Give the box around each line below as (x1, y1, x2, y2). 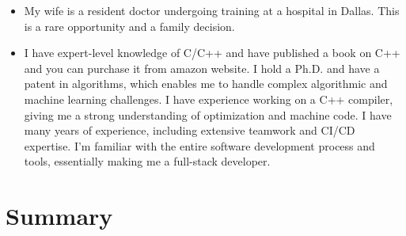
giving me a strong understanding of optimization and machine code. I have (24, 106, 392, 123)
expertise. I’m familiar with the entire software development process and (24, 137, 375, 154)
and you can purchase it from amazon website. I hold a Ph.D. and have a (24, 59, 380, 76)
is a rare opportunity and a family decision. (24, 17, 235, 34)
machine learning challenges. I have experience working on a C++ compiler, (24, 90, 393, 107)
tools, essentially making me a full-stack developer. (24, 153, 271, 169)
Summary (6, 200, 113, 232)
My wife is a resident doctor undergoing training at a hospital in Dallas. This (24, 2, 400, 18)
